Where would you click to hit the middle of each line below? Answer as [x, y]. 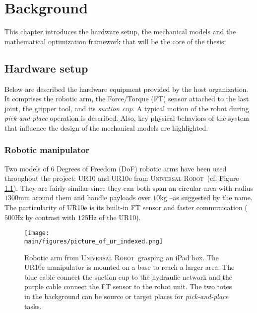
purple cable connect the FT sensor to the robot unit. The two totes [128, 286]
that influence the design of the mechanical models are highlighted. [106, 127]
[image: [37, 233]
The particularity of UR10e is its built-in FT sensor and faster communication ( [126, 207]
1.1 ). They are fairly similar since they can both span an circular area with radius [129, 188]
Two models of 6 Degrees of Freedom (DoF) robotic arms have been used [116, 168]
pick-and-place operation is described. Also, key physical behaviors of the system [127, 118]
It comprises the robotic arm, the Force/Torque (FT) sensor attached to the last [127, 99]
